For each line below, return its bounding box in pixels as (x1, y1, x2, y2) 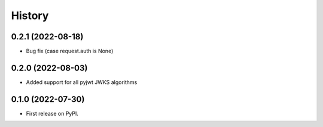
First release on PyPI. (26, 110, 79, 117)
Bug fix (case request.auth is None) (26, 48, 114, 55)
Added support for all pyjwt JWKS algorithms (26, 78, 138, 86)
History (11, 9, 49, 22)
